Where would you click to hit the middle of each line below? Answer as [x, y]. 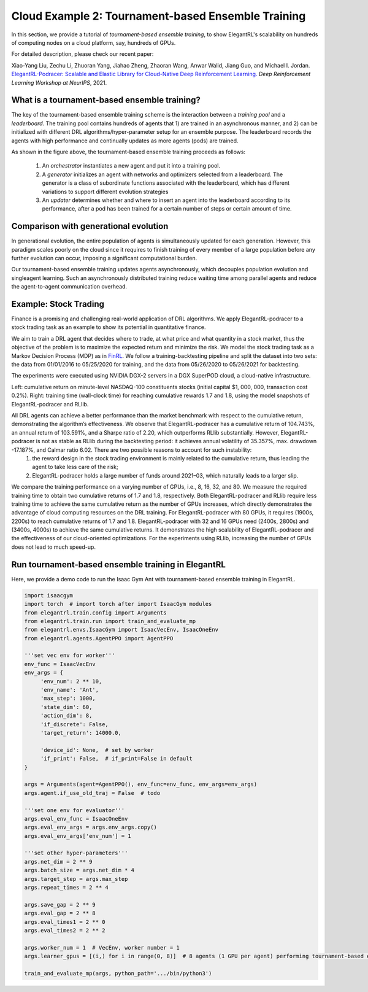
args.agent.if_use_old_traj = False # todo [92, 793]
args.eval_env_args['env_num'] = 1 [78, 836]
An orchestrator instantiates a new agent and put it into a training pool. [131, 166]
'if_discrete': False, [74, 724]
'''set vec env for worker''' [70, 656]
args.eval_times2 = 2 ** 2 [65, 930]
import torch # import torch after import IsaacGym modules [118, 604]
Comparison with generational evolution [90, 226]
